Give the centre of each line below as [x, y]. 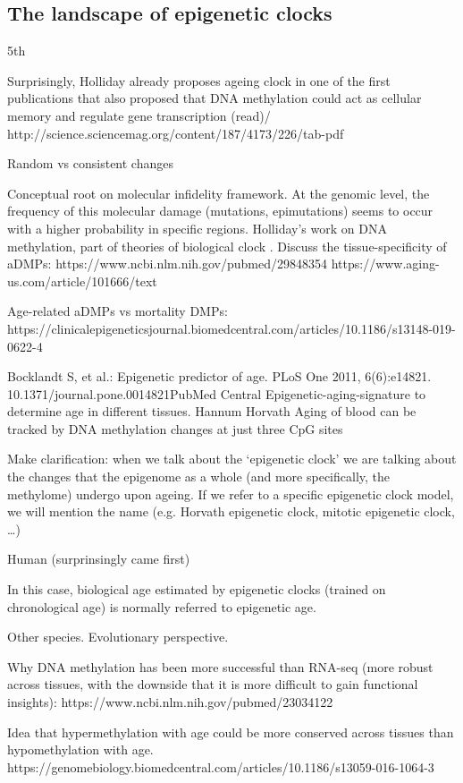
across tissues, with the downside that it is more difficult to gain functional [213, 684]
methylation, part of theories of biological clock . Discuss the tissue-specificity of [227, 246]
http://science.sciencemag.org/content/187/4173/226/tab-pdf [176, 133]
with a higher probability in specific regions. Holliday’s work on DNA [197, 228]
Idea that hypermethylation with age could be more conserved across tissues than [231, 732]
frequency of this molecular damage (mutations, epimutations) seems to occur [220, 211]
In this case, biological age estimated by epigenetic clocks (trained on [197, 589]
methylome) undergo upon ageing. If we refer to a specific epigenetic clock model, [231, 494]
